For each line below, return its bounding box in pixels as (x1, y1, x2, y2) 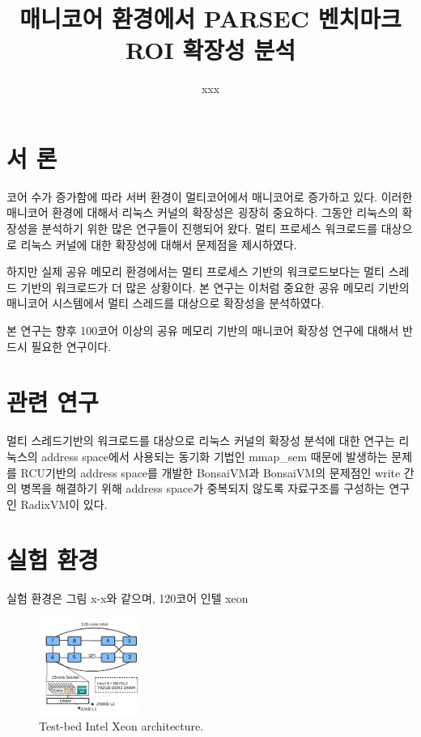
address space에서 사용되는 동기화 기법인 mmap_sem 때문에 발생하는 (41, 447, 388, 464)
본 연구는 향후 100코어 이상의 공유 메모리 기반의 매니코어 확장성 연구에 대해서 (6, 322, 399, 338)
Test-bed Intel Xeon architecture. (39, 718, 204, 735)
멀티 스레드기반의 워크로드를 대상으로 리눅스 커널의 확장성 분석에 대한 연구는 (6, 432, 395, 449)
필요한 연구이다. (31, 337, 112, 354)
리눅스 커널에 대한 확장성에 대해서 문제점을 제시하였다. (20, 235, 297, 252)
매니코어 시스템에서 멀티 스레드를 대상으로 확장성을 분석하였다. (6, 294, 325, 311)
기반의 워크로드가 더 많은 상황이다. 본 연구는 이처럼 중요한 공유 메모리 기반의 (20, 278, 410, 295)
